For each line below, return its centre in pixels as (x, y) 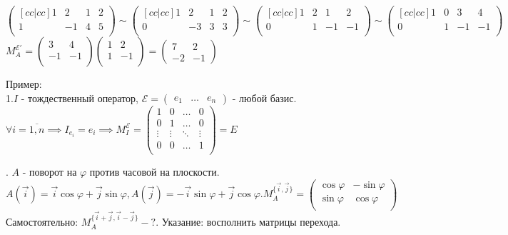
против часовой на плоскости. (154, 171)
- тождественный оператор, (80, 97)
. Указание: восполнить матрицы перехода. (248, 222)
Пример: (24, 84)
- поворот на (50, 171)
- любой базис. (264, 97)
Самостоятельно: (42, 222)
